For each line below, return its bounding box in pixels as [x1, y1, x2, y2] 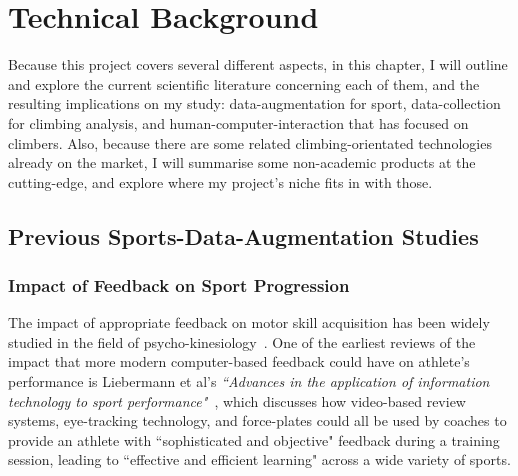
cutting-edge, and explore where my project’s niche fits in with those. [8, 171, 433, 192]
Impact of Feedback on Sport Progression [8, 272, 350, 297]
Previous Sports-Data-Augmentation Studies [8, 220, 479, 251]
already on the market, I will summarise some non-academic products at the [8, 152, 476, 173]
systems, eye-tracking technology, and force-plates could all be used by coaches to [8, 410, 507, 431]
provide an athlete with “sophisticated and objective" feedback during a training [8, 429, 500, 450]
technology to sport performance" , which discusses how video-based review [8, 390, 466, 411]
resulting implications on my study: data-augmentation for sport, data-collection [8, 93, 501, 114]
